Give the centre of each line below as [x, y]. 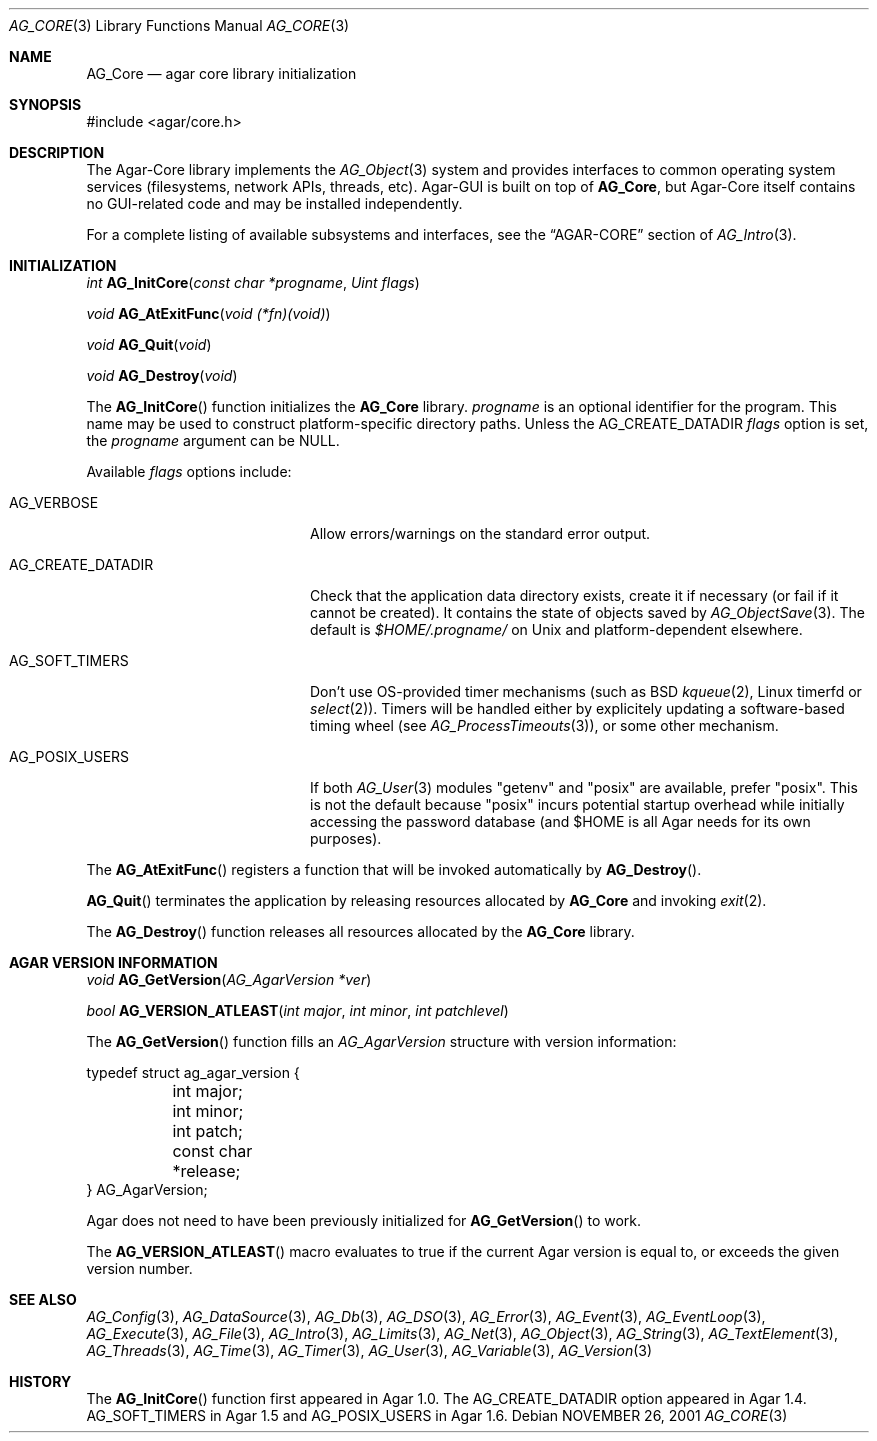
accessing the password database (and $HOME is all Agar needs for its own [560, 821]
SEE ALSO [43, 1299]
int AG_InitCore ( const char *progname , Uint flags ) [253, 282]
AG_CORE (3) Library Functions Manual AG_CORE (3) [179, 25]
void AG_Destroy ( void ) [162, 375]
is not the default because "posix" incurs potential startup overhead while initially [577, 804]
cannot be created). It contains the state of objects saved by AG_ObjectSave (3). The [587, 612]
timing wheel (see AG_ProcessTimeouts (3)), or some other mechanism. [544, 725]
